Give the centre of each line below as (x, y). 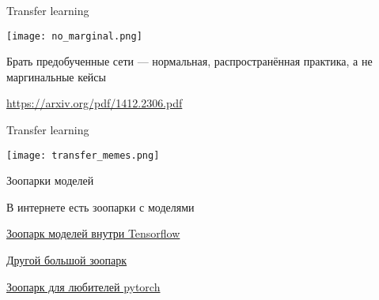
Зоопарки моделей (50, 180)
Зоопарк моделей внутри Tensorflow (93, 233)
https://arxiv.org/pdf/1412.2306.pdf (95, 103)
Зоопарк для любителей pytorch (83, 286)
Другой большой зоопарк (67, 260)
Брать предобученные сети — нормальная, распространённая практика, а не (189, 61)
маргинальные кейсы (56, 76)
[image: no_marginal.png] (74, 36)
